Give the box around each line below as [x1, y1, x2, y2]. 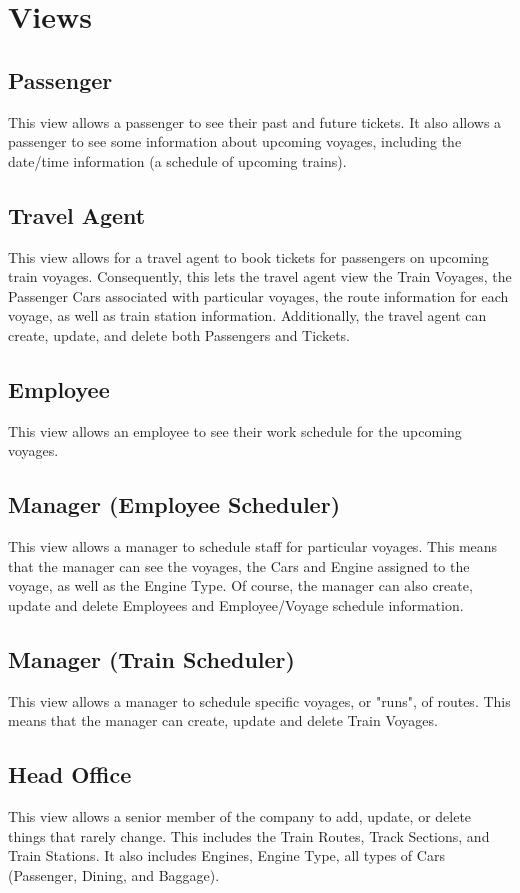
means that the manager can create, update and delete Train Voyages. [8, 710, 438, 731]
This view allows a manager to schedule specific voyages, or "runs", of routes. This [8, 690, 511, 711]
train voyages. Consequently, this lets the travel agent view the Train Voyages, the [8, 266, 512, 287]
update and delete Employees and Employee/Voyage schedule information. [8, 594, 464, 615]
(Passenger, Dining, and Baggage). [8, 864, 220, 885]
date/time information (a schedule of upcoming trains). [8, 150, 347, 171]
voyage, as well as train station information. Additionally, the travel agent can [8, 305, 487, 326]
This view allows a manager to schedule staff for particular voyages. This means [8, 536, 498, 557]
